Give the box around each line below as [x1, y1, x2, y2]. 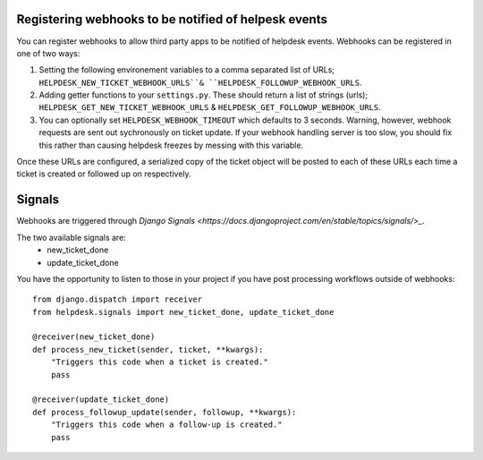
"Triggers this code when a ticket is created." [50, 357, 268, 367]
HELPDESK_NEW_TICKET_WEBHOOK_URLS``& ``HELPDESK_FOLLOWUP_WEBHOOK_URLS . [38, 77, 362, 88]
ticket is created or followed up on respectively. [16, 168, 191, 179]
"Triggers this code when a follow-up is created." [50, 420, 283, 430]
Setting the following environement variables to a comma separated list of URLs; [38, 64, 335, 75]
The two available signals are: [16, 232, 127, 243]
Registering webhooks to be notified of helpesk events [16, 12, 328, 27]
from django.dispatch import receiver [32, 294, 203, 304]
